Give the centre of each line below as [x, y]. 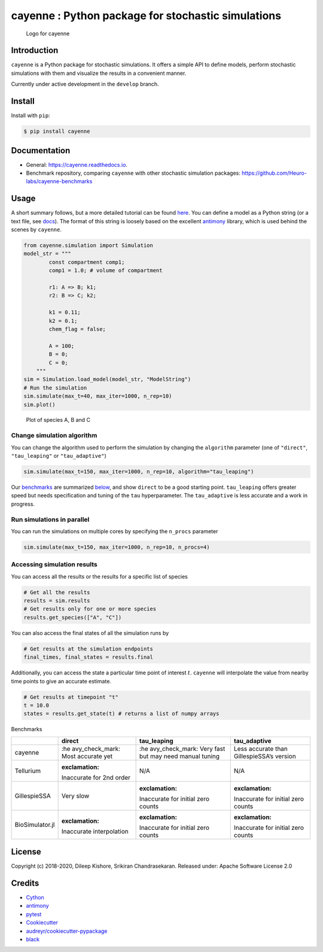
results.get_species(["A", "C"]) [73, 617]
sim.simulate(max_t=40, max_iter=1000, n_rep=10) [98, 396]
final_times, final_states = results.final [89, 657]
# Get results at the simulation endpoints [89, 649]
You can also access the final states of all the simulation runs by [90, 633]
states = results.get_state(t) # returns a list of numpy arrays [121, 714]
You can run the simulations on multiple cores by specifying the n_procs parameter [115, 531]
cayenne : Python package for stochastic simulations [146, 16]
